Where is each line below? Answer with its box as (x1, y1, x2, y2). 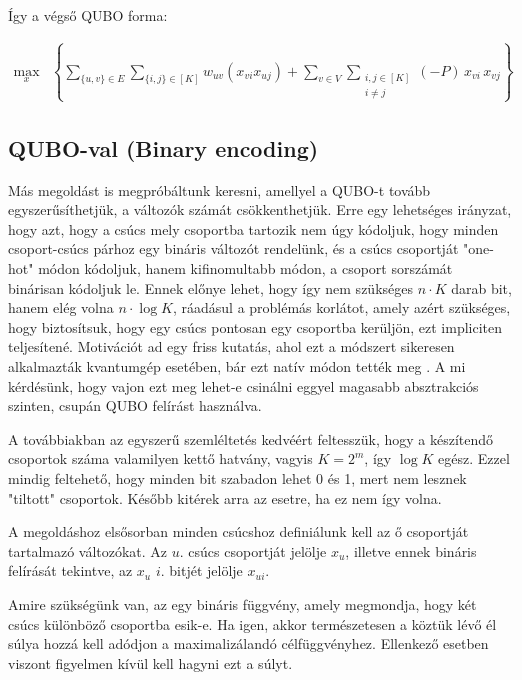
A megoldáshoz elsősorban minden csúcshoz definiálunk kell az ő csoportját (8, 521, 469, 542)
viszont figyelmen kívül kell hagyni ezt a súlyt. (8, 652, 293, 673)
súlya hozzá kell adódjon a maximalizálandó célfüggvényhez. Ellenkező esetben (8, 633, 489, 654)
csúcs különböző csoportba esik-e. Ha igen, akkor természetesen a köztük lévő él (8, 613, 497, 634)
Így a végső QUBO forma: (8, 5, 168, 25)
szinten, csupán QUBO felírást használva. (8, 395, 262, 416)
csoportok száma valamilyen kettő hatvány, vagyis (8, 448, 313, 469)
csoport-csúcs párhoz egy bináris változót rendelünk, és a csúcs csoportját (8, 238, 459, 259)
